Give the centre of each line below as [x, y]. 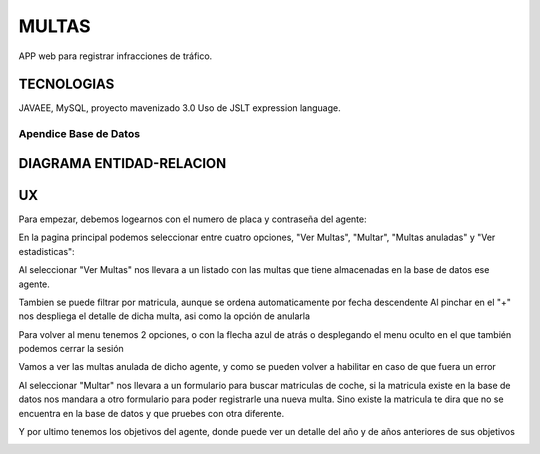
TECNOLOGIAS [66, 84]
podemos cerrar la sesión [71, 349]
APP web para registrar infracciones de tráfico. [115, 56]
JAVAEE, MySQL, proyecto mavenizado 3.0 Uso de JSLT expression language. [180, 108]
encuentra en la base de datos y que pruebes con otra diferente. [151, 413]
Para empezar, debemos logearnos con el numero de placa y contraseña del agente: [192, 219]
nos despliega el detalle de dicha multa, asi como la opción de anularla [164, 316]
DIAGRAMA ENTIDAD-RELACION [122, 163]
